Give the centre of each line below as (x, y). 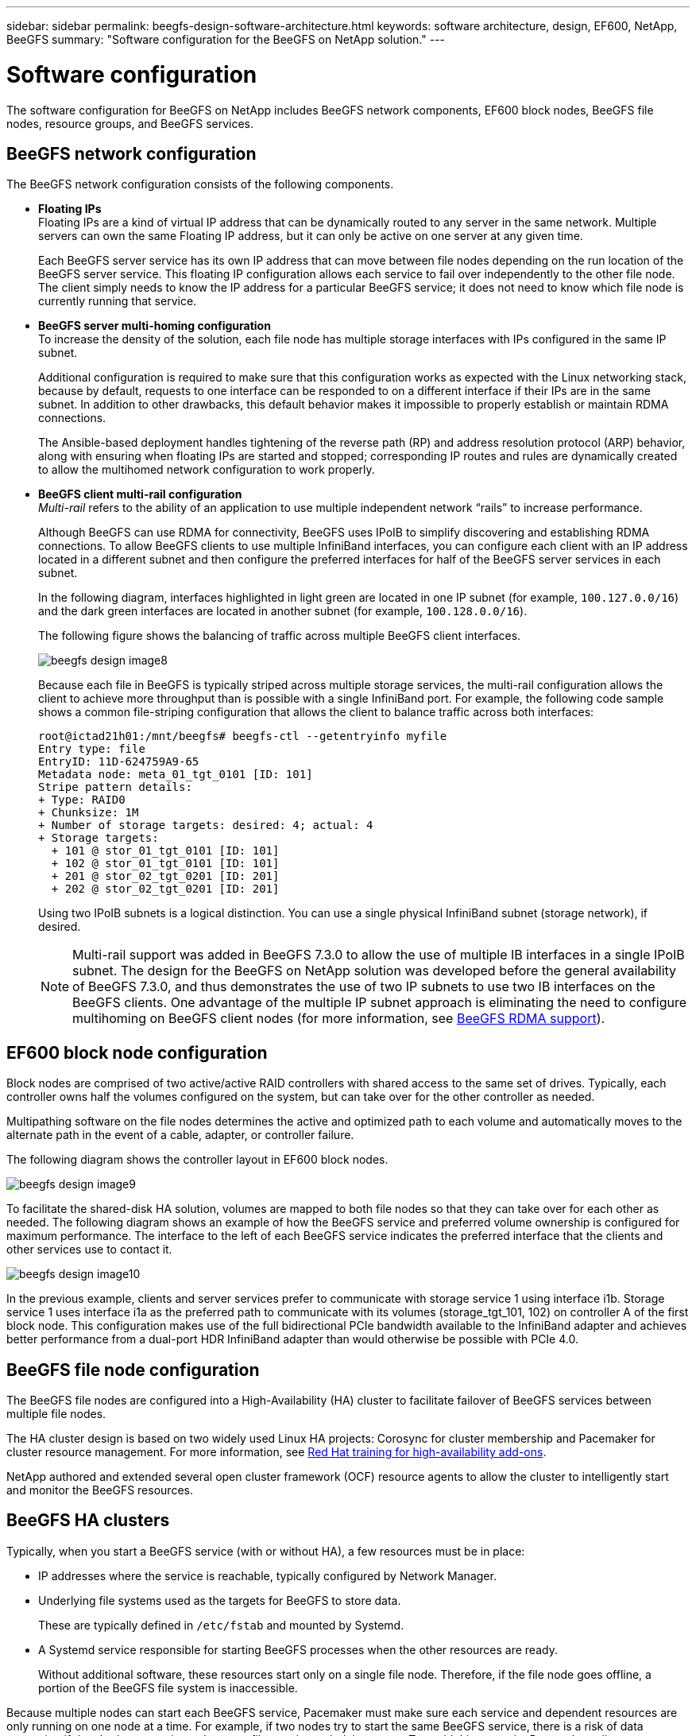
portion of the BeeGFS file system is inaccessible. (168, 1688)
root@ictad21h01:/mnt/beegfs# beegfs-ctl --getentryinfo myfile (243, 736)
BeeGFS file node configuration (133, 1370)
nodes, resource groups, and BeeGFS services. (130, 123)
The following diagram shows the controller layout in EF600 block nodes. (197, 1160)
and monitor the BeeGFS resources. (100, 1490)
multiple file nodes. (56, 1414)
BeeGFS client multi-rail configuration (140, 494)
